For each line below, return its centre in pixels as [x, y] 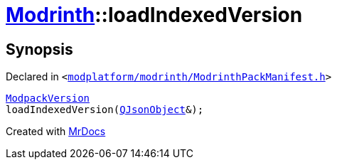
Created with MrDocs [56, 132]
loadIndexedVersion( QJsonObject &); [105, 110]
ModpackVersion [48, 99]
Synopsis [39, 49]
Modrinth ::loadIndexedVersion [154, 15]
